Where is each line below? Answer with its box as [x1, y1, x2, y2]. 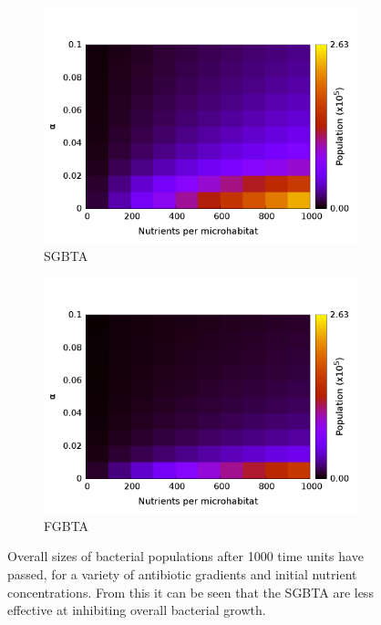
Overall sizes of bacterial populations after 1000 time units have [7, 547, 364, 566]
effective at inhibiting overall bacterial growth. [7, 600, 266, 620]
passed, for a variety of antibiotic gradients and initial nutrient [7, 564, 357, 583]
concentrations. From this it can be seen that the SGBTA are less [7, 582, 374, 601]
